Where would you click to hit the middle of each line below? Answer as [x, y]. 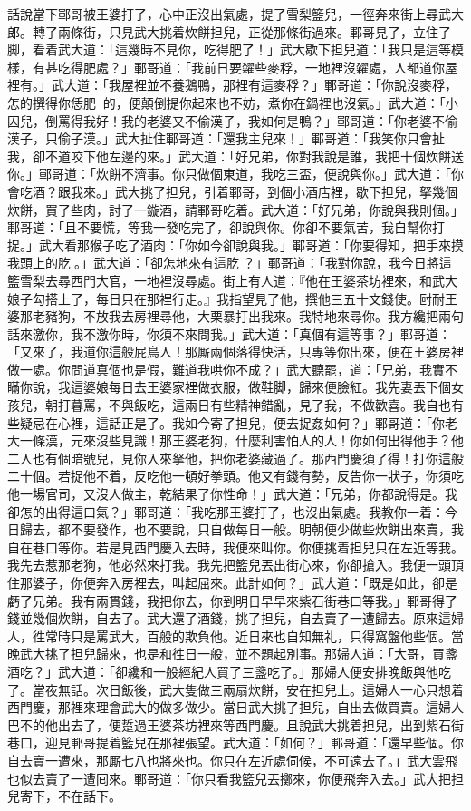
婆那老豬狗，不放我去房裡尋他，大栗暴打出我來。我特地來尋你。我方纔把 [223, 316]
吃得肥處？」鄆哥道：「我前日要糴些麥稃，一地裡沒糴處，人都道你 [251, 67]
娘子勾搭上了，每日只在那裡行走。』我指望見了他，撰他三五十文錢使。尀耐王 [232, 298]
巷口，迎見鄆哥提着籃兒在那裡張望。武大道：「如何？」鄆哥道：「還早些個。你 [235, 743]
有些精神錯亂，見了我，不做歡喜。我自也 [330, 405]
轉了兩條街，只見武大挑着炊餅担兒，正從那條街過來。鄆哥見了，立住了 [241, 31]
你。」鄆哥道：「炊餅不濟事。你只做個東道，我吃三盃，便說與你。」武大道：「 [229, 174]
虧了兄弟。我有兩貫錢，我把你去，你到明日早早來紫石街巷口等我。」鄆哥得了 [232, 600]
